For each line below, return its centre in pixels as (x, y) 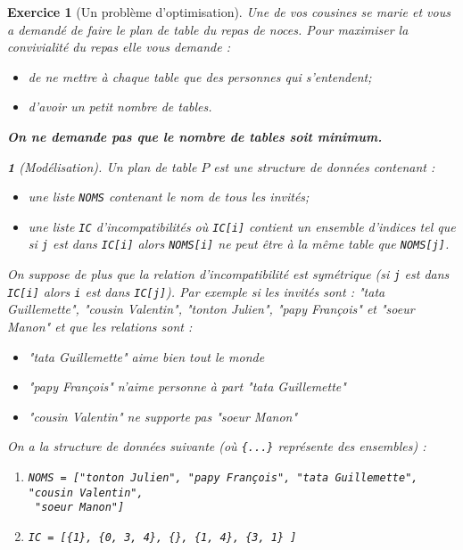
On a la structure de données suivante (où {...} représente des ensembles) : (217, 446)
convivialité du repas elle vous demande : (119, 47)
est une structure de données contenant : (324, 166)
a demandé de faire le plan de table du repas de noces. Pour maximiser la (208, 29)
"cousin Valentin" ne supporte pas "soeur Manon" (163, 416)
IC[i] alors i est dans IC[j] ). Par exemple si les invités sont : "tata (196, 291)
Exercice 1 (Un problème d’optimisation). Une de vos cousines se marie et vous (229, 12)
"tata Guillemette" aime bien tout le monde (146, 356)
